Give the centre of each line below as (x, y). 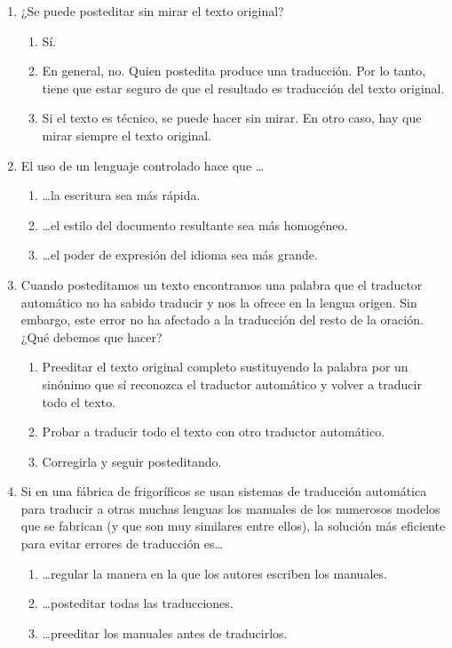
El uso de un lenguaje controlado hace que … (143, 165)
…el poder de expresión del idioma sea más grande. (180, 255)
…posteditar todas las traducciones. (138, 603)
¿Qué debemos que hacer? (91, 336)
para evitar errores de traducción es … (122, 544)
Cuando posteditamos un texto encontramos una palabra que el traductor (222, 284)
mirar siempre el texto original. (127, 135)
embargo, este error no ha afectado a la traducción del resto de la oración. (222, 320)
